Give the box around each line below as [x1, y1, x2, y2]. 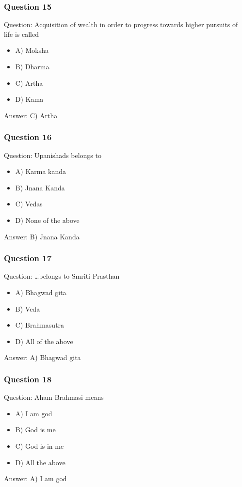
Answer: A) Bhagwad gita [4, 352, 81, 362]
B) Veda [15, 303, 40, 314]
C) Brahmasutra [15, 320, 65, 330]
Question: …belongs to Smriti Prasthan [4, 271, 120, 281]
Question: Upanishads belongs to [4, 150, 101, 160]
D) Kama [15, 94, 44, 104]
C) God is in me [15, 440, 64, 451]
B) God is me [15, 424, 56, 435]
